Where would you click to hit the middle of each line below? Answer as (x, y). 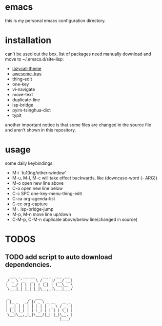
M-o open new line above (38, 183)
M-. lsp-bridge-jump (33, 209)
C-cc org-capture (30, 204)
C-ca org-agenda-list (33, 198)
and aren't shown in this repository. (40, 130)
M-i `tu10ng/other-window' (39, 173)
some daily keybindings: (29, 163)
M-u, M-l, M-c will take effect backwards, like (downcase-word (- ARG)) (85, 178)
